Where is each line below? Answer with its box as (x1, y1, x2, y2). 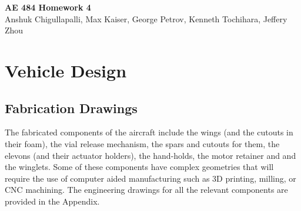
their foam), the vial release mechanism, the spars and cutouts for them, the (5, 137, 280, 149)
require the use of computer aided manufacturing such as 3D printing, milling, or (5, 172, 296, 184)
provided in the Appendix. (5, 195, 100, 207)
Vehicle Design (5, 58, 127, 82)
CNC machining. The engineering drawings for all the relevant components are (5, 183, 288, 196)
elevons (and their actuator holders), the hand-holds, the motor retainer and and (5, 149, 296, 161)
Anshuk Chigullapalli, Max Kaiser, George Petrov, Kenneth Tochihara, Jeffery (5, 12, 287, 25)
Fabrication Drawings (5, 98, 138, 117)
